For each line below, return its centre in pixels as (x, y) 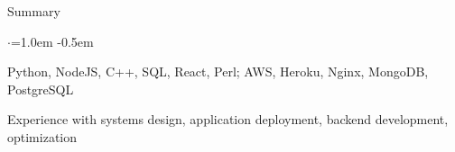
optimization (42, 136)
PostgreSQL (41, 89)
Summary (34, 11)
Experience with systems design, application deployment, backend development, (228, 119)
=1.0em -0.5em (52, 41)
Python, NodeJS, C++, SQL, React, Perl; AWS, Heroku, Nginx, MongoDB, (218, 72)
